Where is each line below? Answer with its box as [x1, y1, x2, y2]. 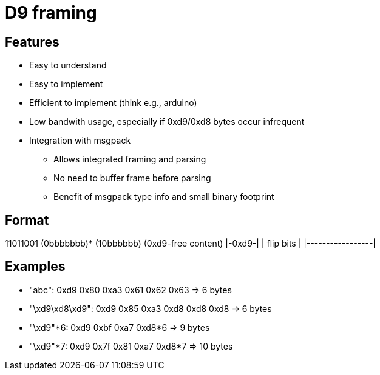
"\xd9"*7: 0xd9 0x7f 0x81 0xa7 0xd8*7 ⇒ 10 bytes [29, 340, 233, 351]
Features [5, 34, 59, 50]
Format [5, 212, 49, 228]
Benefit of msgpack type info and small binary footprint [53, 191, 274, 202]
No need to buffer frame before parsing [53, 173, 211, 184]
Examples [5, 259, 66, 274]
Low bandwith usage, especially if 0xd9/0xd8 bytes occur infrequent [29, 116, 305, 127]
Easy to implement [29, 79, 103, 90]
